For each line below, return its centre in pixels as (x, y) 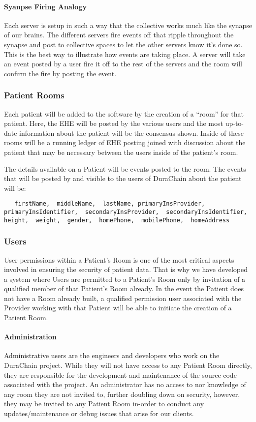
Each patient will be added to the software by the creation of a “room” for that (124, 113)
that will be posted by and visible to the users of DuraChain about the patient (123, 178)
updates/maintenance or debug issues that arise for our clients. (99, 413)
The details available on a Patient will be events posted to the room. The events (125, 168)
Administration (30, 337)
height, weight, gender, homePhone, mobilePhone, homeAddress (117, 220)
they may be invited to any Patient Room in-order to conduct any (104, 404)
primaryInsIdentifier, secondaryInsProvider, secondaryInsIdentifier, (126, 212)
